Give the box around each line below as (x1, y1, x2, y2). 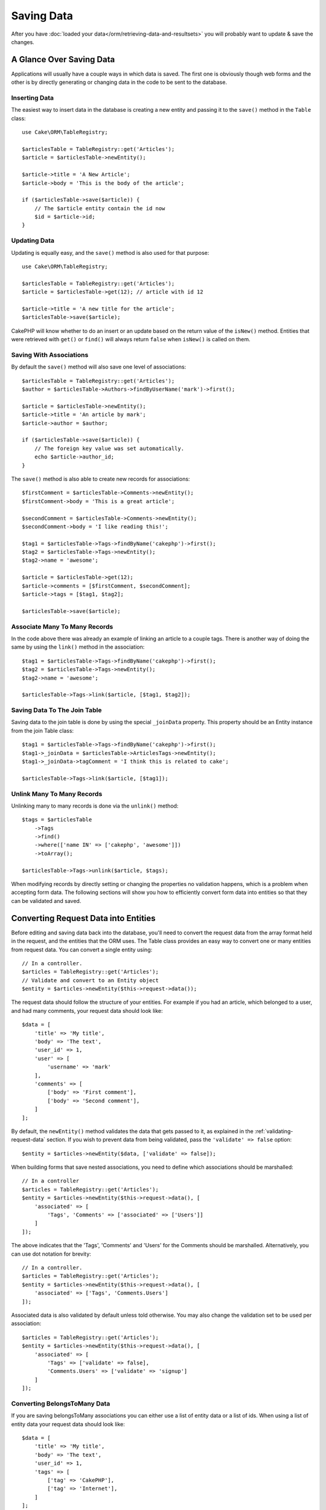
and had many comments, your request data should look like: (11, 1007, 163, 1014)
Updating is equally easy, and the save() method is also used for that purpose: (11, 249, 209, 256)
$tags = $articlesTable (22, 816, 92, 823)
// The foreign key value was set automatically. (34, 445, 184, 452)
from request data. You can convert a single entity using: (11, 946, 153, 953)
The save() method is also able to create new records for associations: (11, 475, 190, 483)
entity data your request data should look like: (11, 1420, 125, 1428)
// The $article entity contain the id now (34, 205, 165, 211)
